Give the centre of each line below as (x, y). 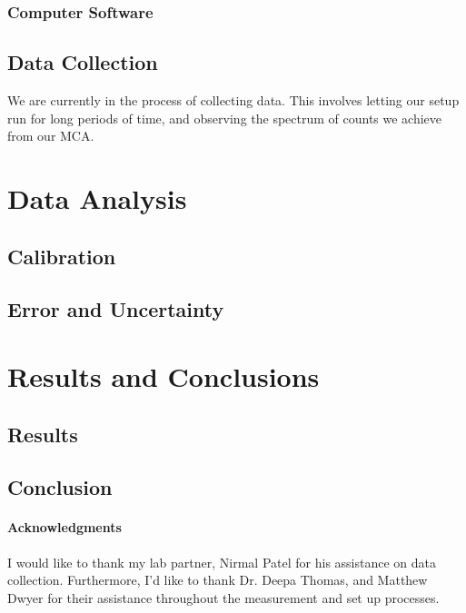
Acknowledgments (64, 527)
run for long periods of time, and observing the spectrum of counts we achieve (225, 118)
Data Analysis (97, 198)
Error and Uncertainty (116, 309)
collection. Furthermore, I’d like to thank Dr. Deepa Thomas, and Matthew (218, 580)
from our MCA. (51, 136)
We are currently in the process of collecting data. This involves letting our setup (233, 100)
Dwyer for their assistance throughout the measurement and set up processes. (223, 597)
